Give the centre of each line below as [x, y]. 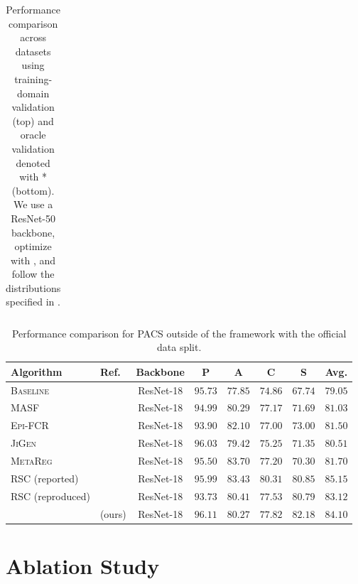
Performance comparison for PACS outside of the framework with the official [179, 333]
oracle [33, 135]
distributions [33, 287]
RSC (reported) [45, 478]
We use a [33, 204]
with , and [33, 260]
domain [33, 93]
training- [33, 79]
